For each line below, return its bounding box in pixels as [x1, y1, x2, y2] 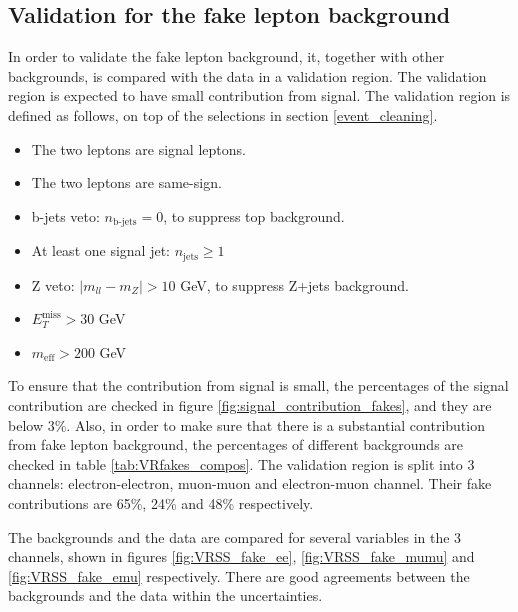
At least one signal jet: [31, 240, 170, 261]
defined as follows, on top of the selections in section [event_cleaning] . [8, 104, 438, 125]
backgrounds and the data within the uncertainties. [8, 585, 323, 606]
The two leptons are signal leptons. [31, 138, 246, 159]
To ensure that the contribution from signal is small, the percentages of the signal [8, 375, 509, 396]
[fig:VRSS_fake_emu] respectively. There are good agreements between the [8, 565, 470, 586]
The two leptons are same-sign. [31, 172, 222, 193]
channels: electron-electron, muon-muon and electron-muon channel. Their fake [8, 473, 492, 494]
